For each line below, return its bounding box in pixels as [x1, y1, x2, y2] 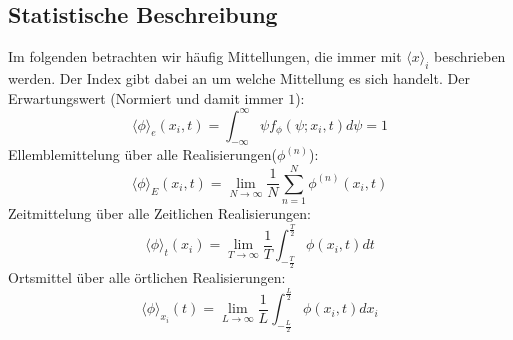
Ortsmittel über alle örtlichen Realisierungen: [8, 267, 286, 288]
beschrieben [434, 46, 506, 67]
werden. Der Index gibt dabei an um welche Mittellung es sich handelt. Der [8, 68, 470, 88]
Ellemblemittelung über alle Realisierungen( [8, 144, 277, 165]
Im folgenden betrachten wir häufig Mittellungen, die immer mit [8, 46, 402, 67]
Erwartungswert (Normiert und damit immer [8, 87, 284, 108]
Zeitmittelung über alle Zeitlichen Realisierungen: [8, 203, 311, 224]
